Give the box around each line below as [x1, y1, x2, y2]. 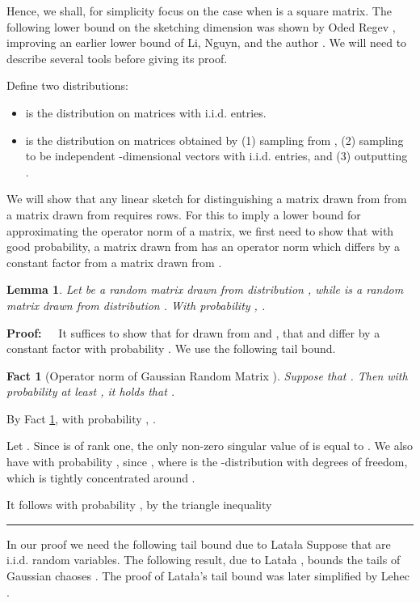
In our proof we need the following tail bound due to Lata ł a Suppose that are [6, 535, 391, 552]
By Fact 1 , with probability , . [6, 410, 156, 427]
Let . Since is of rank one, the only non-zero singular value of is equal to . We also [6, 437, 414, 454]
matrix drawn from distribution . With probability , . [6, 296, 266, 313]
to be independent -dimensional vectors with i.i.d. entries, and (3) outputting [25, 147, 408, 164]
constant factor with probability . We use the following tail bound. [6, 340, 336, 357]
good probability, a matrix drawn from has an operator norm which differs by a [6, 238, 401, 255]
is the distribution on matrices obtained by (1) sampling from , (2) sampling [25, 131, 404, 148]
